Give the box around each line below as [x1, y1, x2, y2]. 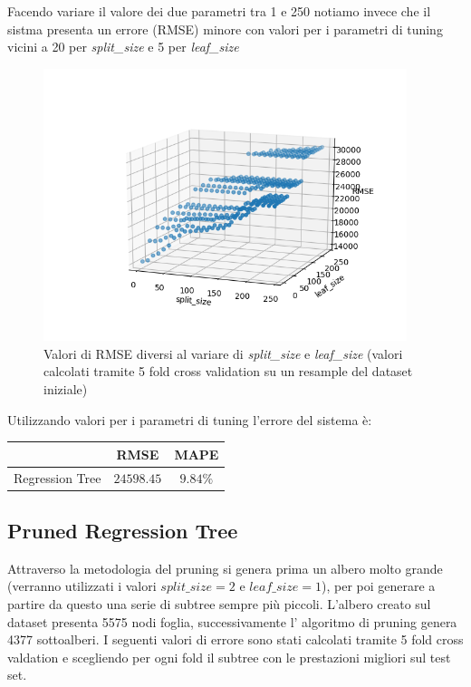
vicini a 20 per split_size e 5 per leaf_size [7, 37, 239, 56]
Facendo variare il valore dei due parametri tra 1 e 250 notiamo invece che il [7, 2, 431, 20]
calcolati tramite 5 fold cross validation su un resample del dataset [43, 362, 413, 381]
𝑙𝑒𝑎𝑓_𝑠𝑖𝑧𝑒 [249, 581, 299, 595]
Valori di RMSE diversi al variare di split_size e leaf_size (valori [43, 343, 403, 363]
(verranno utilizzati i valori [7, 576, 157, 595]
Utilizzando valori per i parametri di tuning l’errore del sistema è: [7, 410, 372, 429]
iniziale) [43, 380, 88, 399]
